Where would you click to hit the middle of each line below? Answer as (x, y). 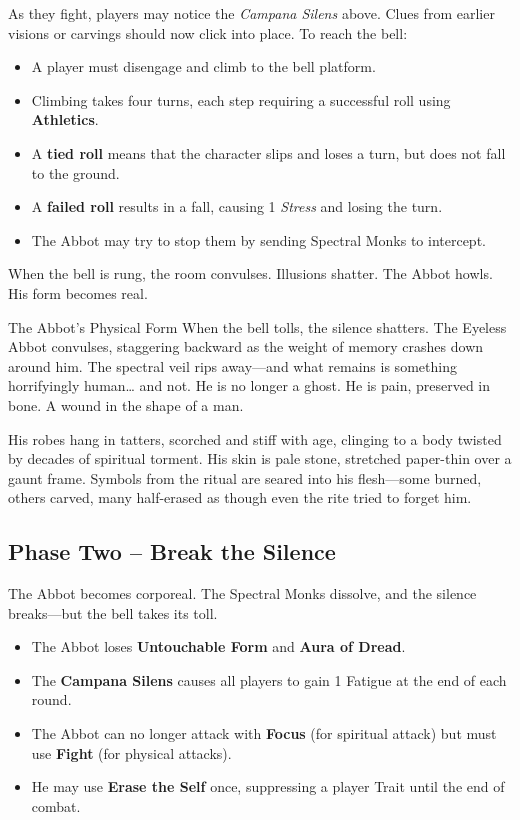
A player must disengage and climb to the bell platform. (203, 66)
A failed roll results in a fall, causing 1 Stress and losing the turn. (237, 206)
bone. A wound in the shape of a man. (126, 404)
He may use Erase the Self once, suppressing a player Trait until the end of (268, 786)
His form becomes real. (78, 292)
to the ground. (75, 172)
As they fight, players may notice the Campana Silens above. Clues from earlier (251, 13)
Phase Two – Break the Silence (172, 551)
